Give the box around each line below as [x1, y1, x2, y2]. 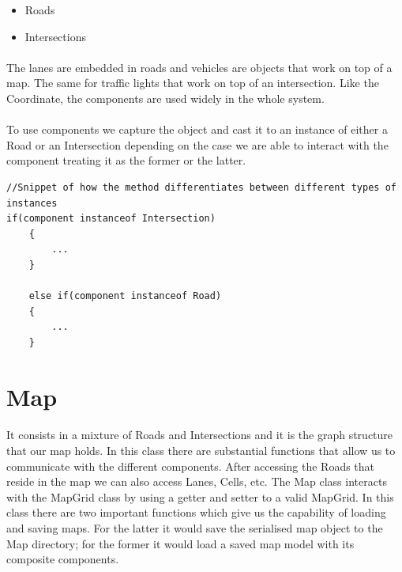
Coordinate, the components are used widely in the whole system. [6, 89, 325, 106]
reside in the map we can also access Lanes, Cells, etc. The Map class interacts [6, 473, 387, 490]
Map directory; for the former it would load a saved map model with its [6, 535, 355, 551]
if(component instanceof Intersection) [6, 213, 216, 225]
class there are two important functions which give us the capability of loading [6, 504, 386, 521]
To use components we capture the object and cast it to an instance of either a [6, 121, 388, 138]
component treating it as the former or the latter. [6, 152, 246, 169]
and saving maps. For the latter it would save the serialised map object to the [6, 520, 383, 536]
